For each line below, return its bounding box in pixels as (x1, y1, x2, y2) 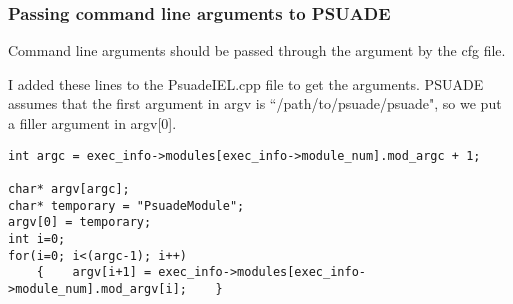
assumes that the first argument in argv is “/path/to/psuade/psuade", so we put (8, 93, 502, 114)
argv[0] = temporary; (8, 215, 152, 230)
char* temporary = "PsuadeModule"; (8, 198, 245, 213)
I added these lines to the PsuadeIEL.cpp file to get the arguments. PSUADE (8, 73, 484, 94)
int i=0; (8, 231, 66, 246)
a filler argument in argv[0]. (8, 113, 177, 133)
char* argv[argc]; (8, 181, 130, 196)
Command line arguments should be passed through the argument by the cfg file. (8, 40, 506, 61)
